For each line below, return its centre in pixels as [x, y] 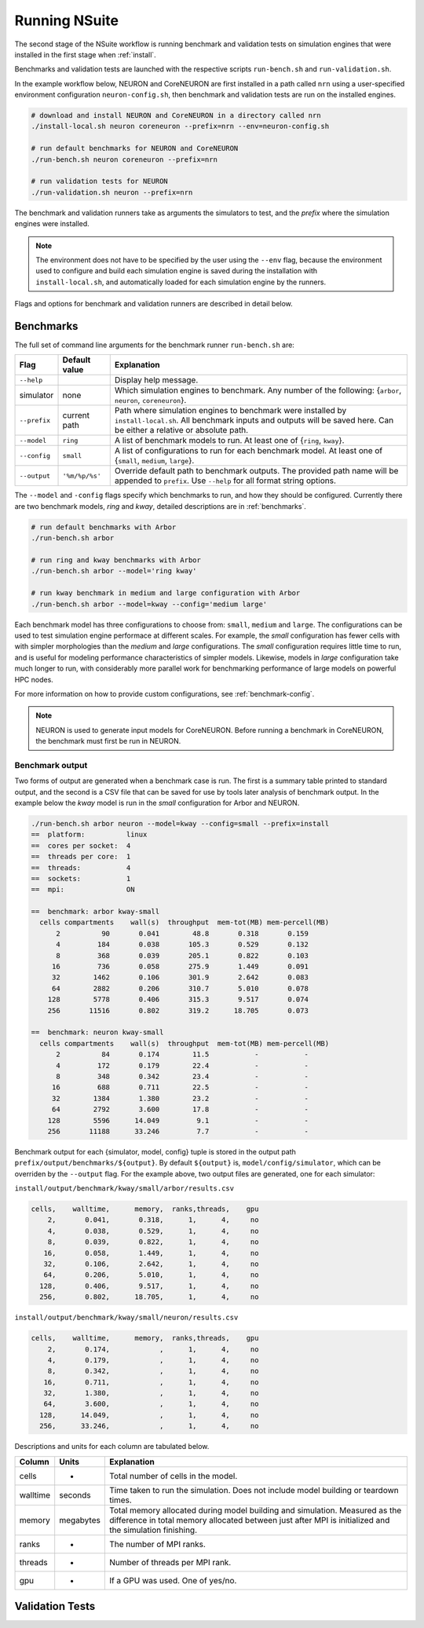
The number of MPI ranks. [157, 1544]
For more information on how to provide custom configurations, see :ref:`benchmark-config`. [164, 693]
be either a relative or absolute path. [181, 430]
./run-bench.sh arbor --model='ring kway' [114, 571]
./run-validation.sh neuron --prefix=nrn [112, 192]
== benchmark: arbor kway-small [95, 912]
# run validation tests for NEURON [99, 181]
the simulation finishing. [153, 1530]
